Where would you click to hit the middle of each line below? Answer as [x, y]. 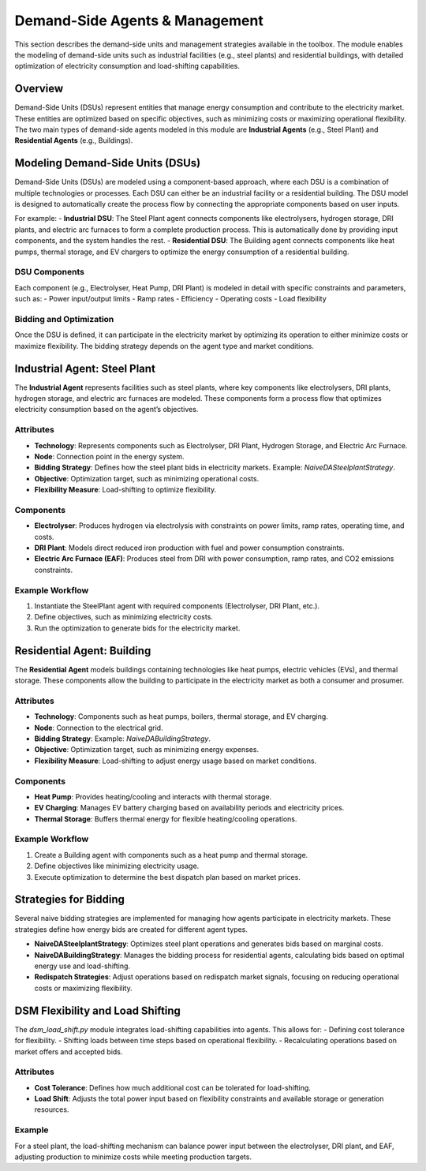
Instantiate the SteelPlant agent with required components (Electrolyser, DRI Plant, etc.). [177, 606]
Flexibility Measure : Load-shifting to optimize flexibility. [125, 490]
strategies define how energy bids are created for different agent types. [131, 929]
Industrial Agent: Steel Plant [85, 368]
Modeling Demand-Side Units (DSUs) [108, 163]
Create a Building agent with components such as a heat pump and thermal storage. [171, 855]
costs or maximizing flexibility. [84, 988]
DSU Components [49, 272]
